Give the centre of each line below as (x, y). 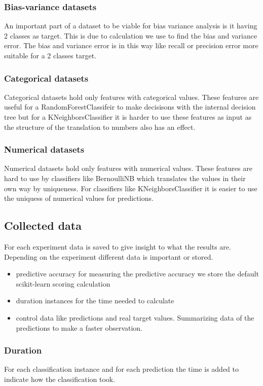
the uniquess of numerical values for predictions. (79, 198)
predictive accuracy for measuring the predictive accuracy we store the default (137, 274)
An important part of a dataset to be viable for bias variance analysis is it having (131, 26)
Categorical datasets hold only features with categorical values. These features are (131, 97)
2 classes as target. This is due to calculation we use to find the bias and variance (131, 35)
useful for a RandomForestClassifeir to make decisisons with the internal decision (130, 107)
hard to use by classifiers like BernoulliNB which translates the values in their (125, 178)
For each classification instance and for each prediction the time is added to (121, 369)
